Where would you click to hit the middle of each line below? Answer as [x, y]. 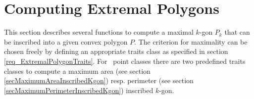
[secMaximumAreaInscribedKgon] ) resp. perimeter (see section [99, 80]
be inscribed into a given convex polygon [66, 41]
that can [237, 32]
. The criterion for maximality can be [191, 41]
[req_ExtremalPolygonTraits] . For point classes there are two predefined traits [125, 61]
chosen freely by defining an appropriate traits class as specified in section [116, 51]
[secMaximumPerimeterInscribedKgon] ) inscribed [79, 90]
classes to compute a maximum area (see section [77, 71]
